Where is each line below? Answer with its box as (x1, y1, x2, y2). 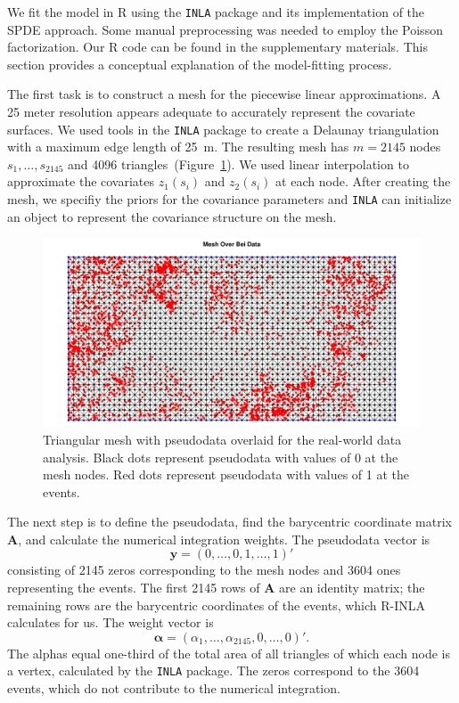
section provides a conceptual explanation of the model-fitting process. (7, 54, 392, 73)
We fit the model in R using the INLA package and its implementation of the (7, 3, 425, 20)
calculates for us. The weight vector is (7, 613, 214, 632)
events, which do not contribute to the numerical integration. (7, 679, 340, 698)
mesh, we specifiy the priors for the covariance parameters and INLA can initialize (7, 190, 452, 208)
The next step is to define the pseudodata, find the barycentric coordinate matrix (7, 512, 452, 531)
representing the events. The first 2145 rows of (7, 578, 260, 597)
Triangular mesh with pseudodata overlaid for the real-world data (43, 429, 402, 448)
